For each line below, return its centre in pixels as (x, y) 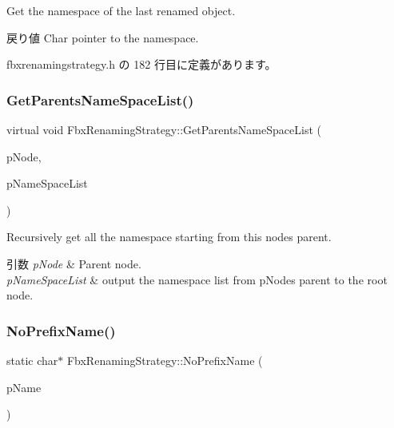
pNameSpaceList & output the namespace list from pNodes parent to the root (197, 279)
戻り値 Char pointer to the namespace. (103, 37)
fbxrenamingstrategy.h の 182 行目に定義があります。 (141, 64)
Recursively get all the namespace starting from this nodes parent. (169, 237)
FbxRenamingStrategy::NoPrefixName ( (165, 360)
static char (32, 360)
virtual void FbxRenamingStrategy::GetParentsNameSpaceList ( (164, 129)
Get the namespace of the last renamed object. (121, 10)
